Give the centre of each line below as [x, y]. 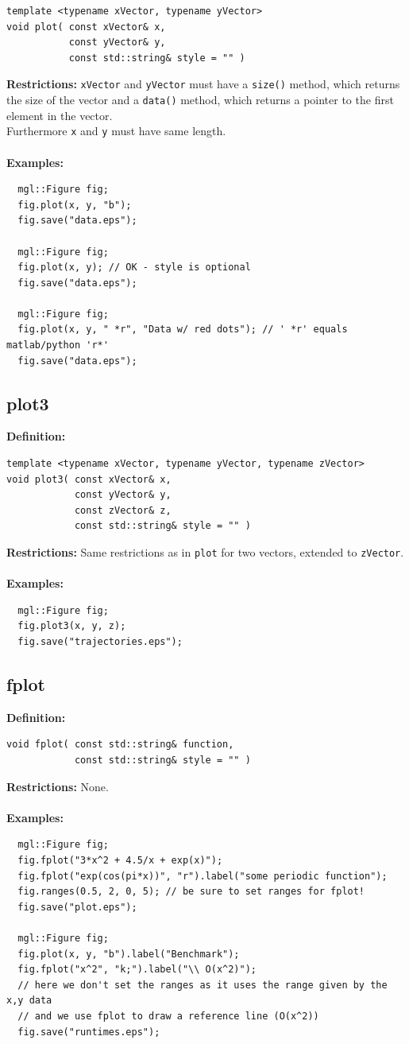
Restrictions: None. [58, 786]
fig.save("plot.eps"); [77, 907]
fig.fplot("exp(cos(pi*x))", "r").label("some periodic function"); [203, 876]
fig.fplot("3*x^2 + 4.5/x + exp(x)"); [120, 860]
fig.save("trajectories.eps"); [100, 642]
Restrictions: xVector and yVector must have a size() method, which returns [203, 84]
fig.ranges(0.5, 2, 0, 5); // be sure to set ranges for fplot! [191, 892]
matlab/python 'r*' [58, 345]
